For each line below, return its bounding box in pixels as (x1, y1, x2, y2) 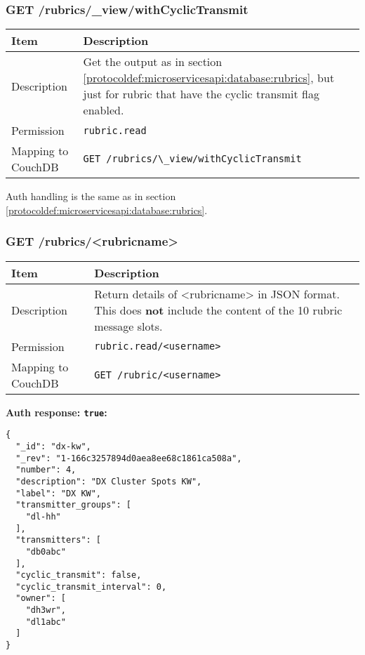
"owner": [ (15, 593, 66, 604)
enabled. (83, 102, 124, 119)
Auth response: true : (6, 404, 107, 419)
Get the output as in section (83, 53, 223, 70)
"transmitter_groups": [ (15, 500, 131, 510)
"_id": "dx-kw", (15, 441, 91, 451)
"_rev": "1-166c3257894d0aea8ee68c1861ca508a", (15, 453, 242, 463)
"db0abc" (25, 546, 66, 557)
